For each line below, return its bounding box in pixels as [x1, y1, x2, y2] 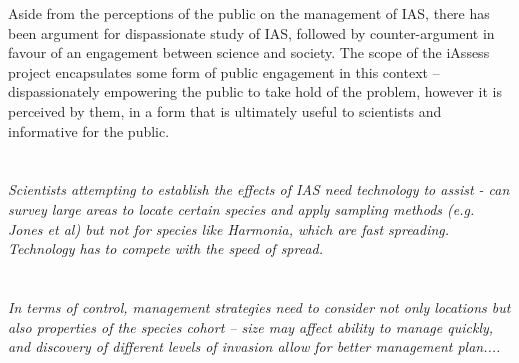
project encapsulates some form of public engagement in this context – [8, 61, 440, 82]
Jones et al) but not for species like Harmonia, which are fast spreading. [8, 218, 450, 239]
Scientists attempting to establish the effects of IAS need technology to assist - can [8, 179, 510, 200]
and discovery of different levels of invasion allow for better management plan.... [8, 336, 501, 357]
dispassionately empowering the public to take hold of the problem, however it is [8, 81, 502, 102]
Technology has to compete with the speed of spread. [8, 238, 324, 259]
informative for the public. [8, 120, 170, 141]
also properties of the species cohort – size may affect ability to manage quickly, [8, 316, 494, 337]
